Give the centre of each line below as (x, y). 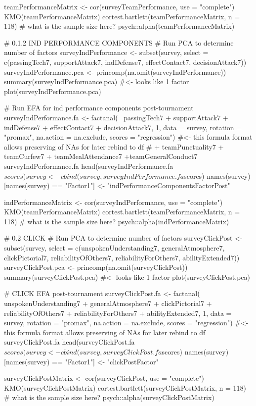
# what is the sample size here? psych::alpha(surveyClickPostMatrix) (109, 397)
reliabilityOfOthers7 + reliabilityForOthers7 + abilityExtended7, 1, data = (118, 313)
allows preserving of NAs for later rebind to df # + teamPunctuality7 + (114, 146)
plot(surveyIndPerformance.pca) (53, 91)
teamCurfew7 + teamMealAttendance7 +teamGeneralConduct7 (101, 156)
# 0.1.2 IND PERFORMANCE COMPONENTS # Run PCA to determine (119, 42)
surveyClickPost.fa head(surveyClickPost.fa (69, 342)
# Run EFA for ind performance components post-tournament (99, 108)
